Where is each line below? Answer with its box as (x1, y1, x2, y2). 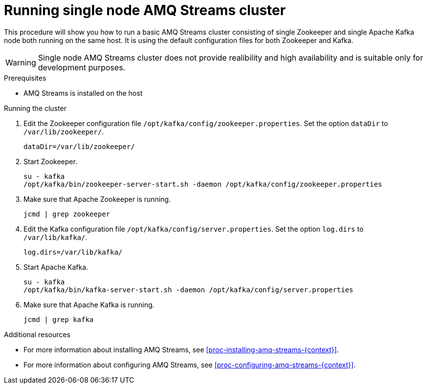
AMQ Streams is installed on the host (23, 88, 143, 97)
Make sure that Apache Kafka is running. (23, 300, 155, 309)
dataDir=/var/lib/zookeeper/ (23, 142, 135, 151)
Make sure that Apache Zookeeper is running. (23, 194, 171, 203)
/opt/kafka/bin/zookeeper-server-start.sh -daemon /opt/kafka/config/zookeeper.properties (23, 180, 382, 188)
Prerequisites (4, 73, 46, 82)
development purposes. (38, 62, 126, 72)
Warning (5, 57, 36, 67)
